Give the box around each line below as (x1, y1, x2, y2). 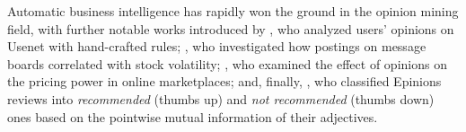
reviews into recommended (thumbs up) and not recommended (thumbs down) (7, 89, 435, 108)
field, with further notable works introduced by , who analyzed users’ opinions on (7, 19, 454, 38)
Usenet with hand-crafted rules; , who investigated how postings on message (7, 37, 426, 56)
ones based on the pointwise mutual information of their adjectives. (7, 107, 378, 126)
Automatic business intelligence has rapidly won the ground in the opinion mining (7, 2, 459, 20)
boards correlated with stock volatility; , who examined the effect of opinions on (7, 54, 447, 73)
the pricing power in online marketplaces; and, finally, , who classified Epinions (7, 72, 442, 91)
